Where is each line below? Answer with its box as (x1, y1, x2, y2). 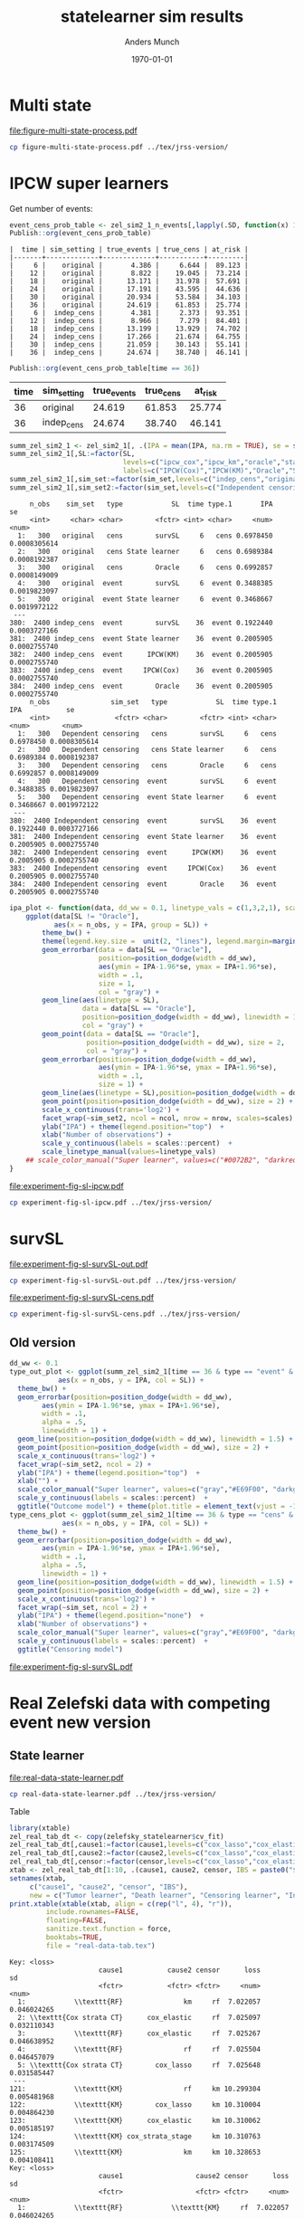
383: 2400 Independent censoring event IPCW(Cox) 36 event (9, 863, 278, 872)
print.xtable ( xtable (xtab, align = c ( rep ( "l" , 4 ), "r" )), (9, 1899, 233, 1909)
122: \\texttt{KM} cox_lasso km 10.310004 (9, 2100, 261, 2109)
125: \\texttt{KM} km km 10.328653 (9, 2148, 261, 2157)
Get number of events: (9, 203, 93, 214)
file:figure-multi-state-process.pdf (9, 125, 138, 136)
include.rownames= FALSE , (45, 1908, 140, 1917)
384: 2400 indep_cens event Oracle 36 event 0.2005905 (9, 681, 273, 690)
